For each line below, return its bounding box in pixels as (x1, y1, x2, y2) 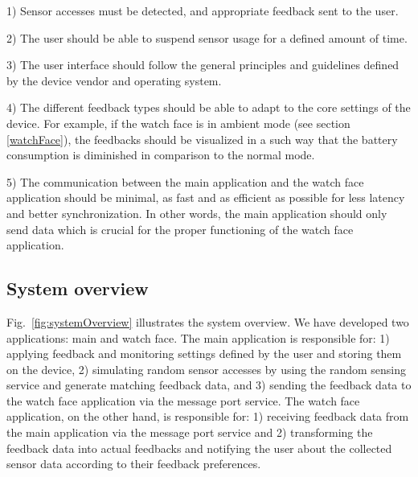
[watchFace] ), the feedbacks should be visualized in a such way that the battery (6, 130, 398, 147)
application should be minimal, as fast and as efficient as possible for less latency (6, 189, 405, 206)
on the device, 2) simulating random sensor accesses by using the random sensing (6, 360, 406, 377)
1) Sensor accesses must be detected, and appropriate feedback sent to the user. (6, 2, 399, 19)
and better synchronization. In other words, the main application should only (6, 204, 387, 221)
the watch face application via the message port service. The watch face (6, 392, 360, 409)
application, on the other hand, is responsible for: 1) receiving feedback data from (6, 408, 409, 425)
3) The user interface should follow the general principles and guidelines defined (6, 56, 400, 73)
